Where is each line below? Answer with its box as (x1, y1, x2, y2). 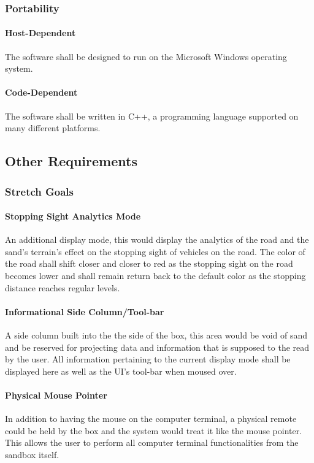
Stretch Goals (5, 183, 74, 199)
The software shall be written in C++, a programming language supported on (5, 109, 299, 122)
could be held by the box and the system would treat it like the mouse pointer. (5, 424, 302, 437)
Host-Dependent (5, 26, 76, 39)
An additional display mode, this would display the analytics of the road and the (5, 233, 309, 246)
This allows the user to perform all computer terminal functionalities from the (5, 436, 299, 449)
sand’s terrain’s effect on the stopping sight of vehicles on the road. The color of (5, 245, 305, 258)
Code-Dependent (5, 86, 78, 99)
